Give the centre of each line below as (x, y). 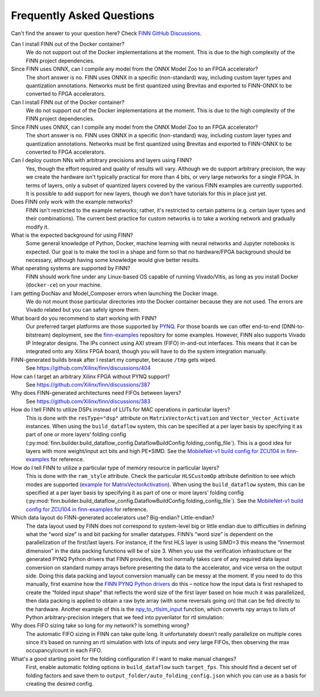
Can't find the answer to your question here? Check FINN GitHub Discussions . (106, 33)
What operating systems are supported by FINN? (71, 268)
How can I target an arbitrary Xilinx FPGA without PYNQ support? (90, 376)
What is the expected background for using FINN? (72, 235)
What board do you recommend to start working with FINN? (84, 318)
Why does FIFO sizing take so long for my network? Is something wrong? (100, 626)
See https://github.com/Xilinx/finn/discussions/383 (88, 401)
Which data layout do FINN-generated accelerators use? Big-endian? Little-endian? (113, 518)
